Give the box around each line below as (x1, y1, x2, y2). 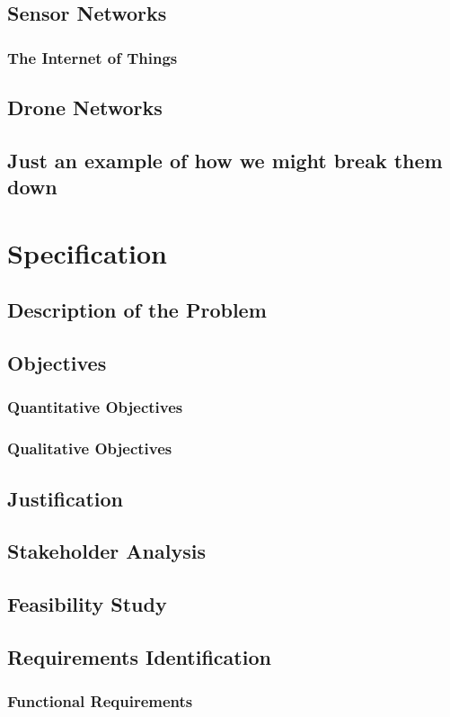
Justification (7, 484, 123, 512)
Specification (7, 234, 167, 271)
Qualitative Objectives (7, 437, 172, 460)
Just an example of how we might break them (7, 146, 443, 174)
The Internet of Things (7, 46, 178, 68)
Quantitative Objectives (7, 396, 183, 418)
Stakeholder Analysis (7, 537, 206, 565)
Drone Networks (7, 94, 163, 121)
